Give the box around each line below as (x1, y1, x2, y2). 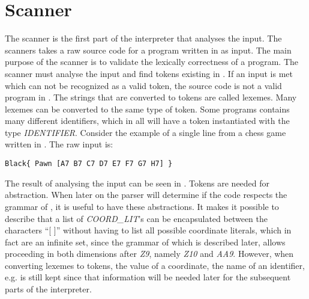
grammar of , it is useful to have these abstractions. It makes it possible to (5, 200, 279, 212)
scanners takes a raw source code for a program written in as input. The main (5, 43, 292, 56)
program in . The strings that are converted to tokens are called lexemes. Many (5, 91, 297, 103)
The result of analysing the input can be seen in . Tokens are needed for (5, 176, 270, 189)
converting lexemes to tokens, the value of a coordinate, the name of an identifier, (5, 259, 305, 271)
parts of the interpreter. (5, 283, 92, 295)
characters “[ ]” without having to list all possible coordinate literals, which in (5, 224, 292, 236)
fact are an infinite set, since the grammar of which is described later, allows (5, 235, 286, 248)
